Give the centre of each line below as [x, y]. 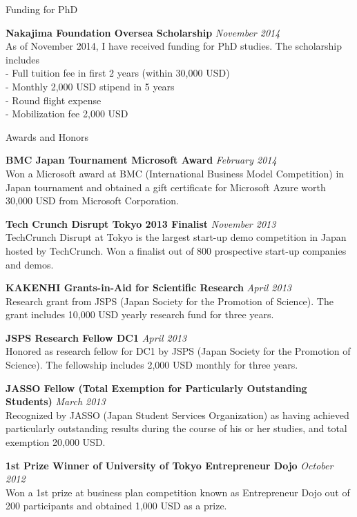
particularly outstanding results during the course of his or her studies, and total [176, 428]
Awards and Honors [47, 136]
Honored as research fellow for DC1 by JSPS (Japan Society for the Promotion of [178, 351]
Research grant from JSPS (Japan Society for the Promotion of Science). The [170, 301]
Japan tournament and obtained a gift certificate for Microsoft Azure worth [166, 187]
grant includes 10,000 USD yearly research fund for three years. [140, 314]
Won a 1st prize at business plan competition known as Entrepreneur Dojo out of [178, 492]
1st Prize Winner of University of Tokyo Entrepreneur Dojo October [170, 465]
